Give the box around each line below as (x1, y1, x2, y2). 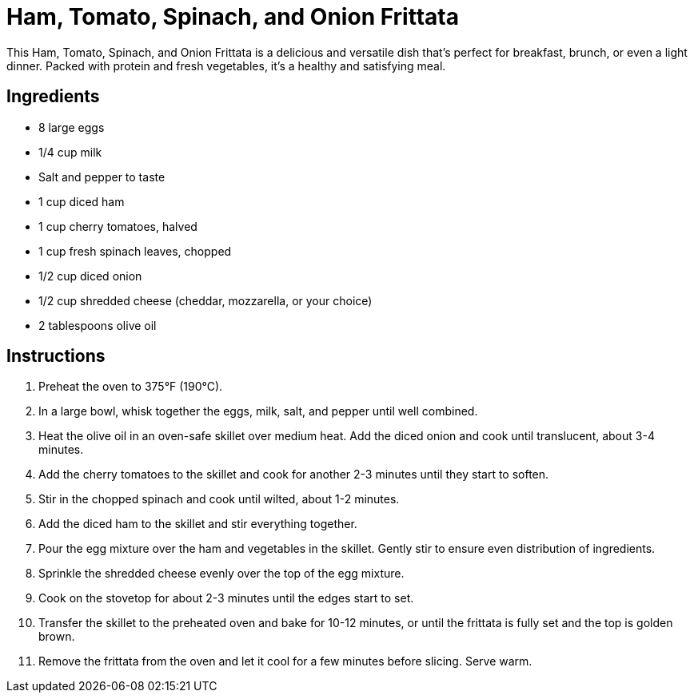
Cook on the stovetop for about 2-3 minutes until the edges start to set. (38, 591, 414, 606)
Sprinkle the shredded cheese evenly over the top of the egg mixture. (38, 566, 405, 581)
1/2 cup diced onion (38, 268, 142, 283)
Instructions (6, 346, 106, 367)
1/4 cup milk (38, 145, 102, 159)
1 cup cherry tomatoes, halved (38, 219, 197, 233)
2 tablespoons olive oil (38, 318, 157, 332)
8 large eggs (38, 120, 105, 134)
